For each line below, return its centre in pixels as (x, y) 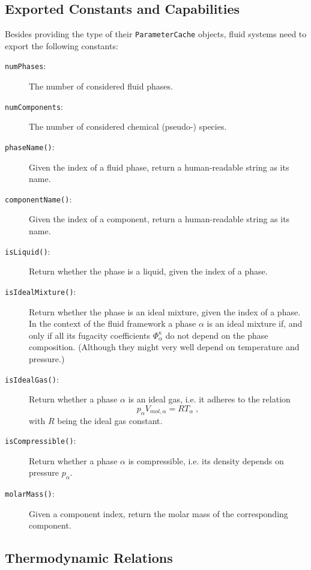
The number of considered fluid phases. (101, 86)
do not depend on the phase (217, 335)
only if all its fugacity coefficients (89, 335)
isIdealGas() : (32, 379)
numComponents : (34, 106)
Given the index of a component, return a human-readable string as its (159, 219)
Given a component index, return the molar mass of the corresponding (159, 513)
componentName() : (38, 199)
